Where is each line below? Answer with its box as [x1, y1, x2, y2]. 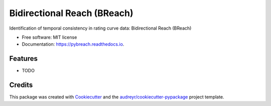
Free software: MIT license [22, 34, 77, 40]
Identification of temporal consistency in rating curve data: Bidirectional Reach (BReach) [9, 25, 192, 31]
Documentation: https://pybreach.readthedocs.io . [22, 41, 124, 47]
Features [9, 54, 38, 63]
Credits [9, 81, 33, 89]
